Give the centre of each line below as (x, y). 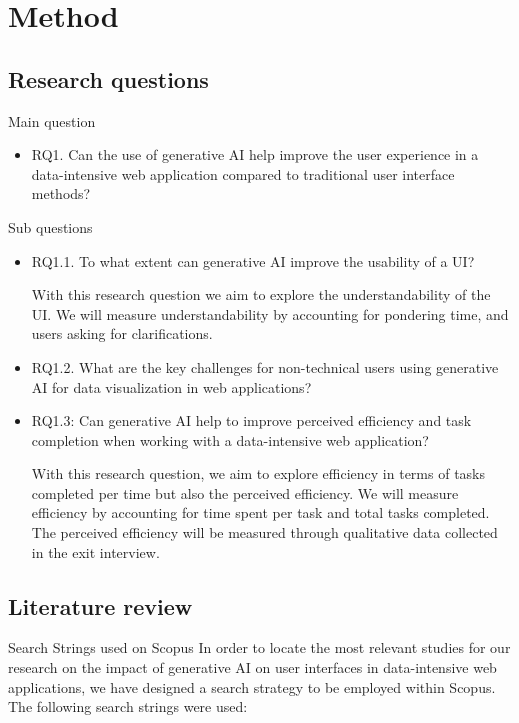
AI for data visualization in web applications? (171, 386)
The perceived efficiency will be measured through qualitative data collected (264, 532)
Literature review (100, 605)
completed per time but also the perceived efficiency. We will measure (245, 492)
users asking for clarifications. (122, 333)
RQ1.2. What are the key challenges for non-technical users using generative (265, 366)
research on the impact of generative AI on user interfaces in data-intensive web (252, 667)
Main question (52, 120)
